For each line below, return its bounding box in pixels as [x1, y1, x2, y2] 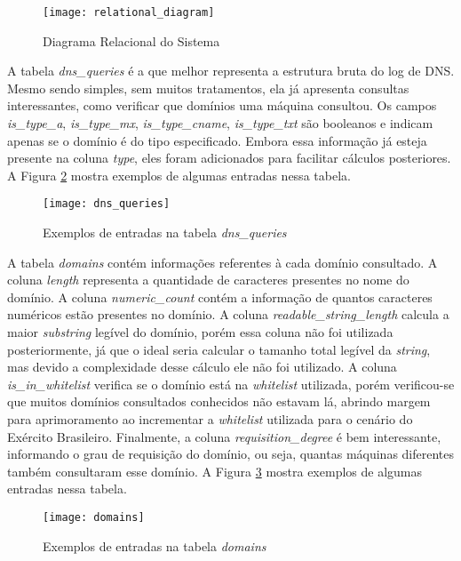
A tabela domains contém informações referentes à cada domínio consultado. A [7, 252, 438, 271]
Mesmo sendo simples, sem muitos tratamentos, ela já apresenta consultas [7, 78, 409, 97]
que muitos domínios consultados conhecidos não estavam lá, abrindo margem [7, 392, 431, 411]
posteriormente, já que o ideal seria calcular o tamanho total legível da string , [7, 340, 431, 358]
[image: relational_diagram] [43, 6, 215, 19]
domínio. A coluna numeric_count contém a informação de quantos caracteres [7, 287, 433, 306]
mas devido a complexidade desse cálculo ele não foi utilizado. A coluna [7, 357, 397, 376]
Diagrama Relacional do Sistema [43, 31, 220, 50]
